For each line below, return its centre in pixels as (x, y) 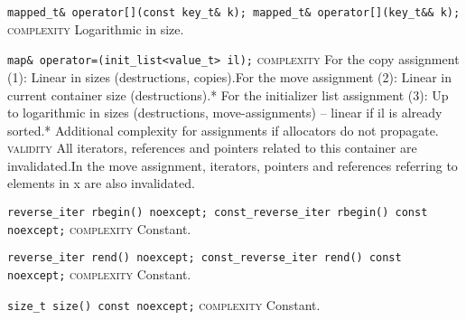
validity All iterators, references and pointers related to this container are (212, 148)
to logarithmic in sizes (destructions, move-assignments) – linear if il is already (225, 113)
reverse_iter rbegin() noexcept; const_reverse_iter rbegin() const (218, 213)
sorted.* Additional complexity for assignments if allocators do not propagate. (223, 130)
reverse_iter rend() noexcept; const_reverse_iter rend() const (205, 258)
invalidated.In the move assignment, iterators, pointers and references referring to (233, 165)
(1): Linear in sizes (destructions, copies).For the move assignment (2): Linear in (230, 76)
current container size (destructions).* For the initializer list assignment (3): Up (228, 94)
